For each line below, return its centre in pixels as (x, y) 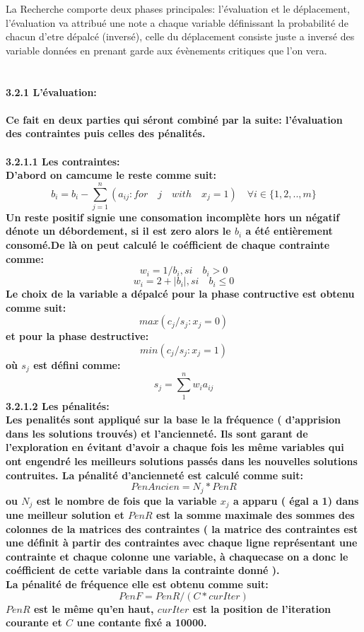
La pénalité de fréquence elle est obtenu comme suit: (137, 584)
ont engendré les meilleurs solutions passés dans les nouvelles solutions (182, 461)
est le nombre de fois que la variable (127, 500)
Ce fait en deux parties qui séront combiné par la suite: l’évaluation (174, 119)
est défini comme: (77, 365)
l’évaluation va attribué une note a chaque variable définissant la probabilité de (177, 22)
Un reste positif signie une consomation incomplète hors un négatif (173, 217)
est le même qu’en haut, (94, 608)
